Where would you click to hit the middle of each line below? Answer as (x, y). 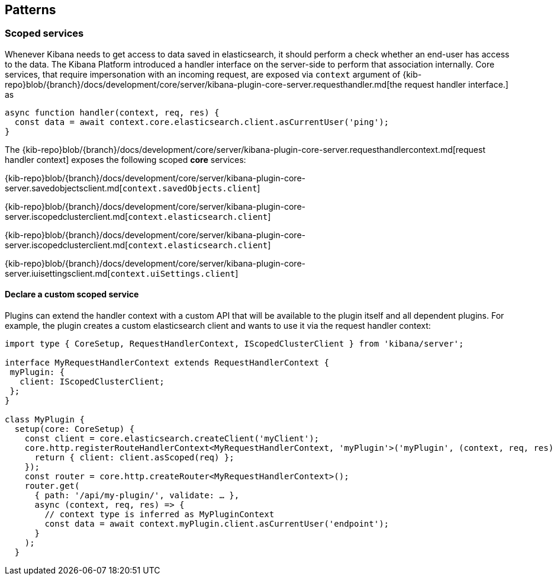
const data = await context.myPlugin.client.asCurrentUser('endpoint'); (217, 524)
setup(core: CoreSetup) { (75, 429)
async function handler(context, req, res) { (112, 112)
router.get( (52, 486)
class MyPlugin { (45, 420)
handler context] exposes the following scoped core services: (125, 159)
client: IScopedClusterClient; (92, 382)
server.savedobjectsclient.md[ (64, 188)
